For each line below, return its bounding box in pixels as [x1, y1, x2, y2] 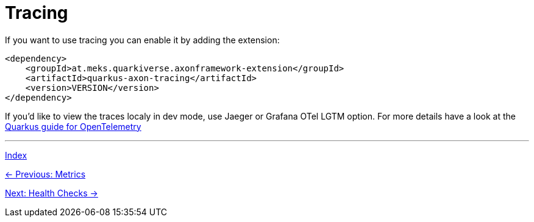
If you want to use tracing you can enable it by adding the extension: [5, 34, 280, 45]
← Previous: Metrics [5, 168, 86, 179]
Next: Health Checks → [5, 187, 98, 198]
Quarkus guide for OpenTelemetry [5, 121, 141, 132]
